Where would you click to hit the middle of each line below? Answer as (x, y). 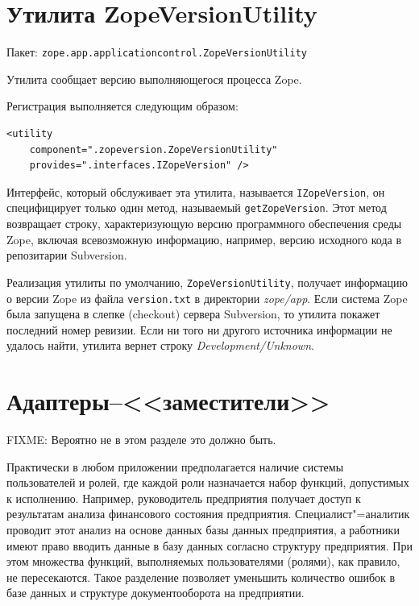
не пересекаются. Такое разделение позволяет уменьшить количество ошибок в (201, 577)
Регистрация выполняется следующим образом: (122, 106)
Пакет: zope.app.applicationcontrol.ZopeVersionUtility (157, 52)
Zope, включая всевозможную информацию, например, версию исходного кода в (204, 239)
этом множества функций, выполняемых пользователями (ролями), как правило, (203, 561)
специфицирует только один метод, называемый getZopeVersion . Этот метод (197, 208)
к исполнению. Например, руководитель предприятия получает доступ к (184, 498)
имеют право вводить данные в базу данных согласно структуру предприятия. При (209, 545)
